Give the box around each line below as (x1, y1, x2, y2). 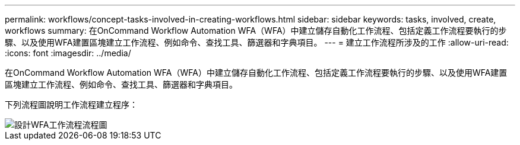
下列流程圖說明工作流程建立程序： (5, 99, 138, 109)
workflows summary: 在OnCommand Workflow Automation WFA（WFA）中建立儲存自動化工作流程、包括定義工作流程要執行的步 (5, 25, 507, 36)
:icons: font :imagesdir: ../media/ (5, 48, 131, 58)
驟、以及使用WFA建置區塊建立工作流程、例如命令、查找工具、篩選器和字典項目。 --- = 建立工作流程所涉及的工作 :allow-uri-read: (5, 37, 509, 47)
